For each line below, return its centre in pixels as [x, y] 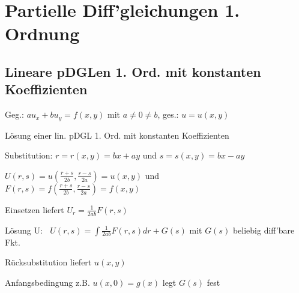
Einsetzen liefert [35, 209]
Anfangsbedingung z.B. [47, 282]
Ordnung [42, 33]
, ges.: [168, 114]
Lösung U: [24, 230]
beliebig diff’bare [264, 230]
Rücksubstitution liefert [48, 262]
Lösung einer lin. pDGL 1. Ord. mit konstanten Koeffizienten [117, 135]
